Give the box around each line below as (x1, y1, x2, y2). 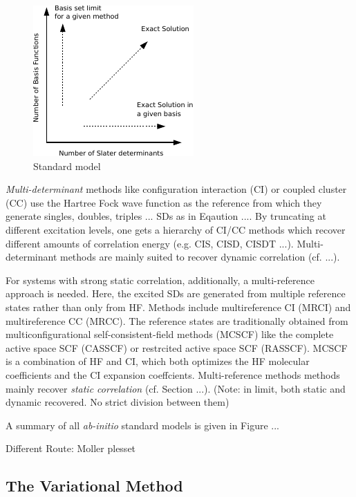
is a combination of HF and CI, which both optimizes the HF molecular (6, 354, 310, 368)
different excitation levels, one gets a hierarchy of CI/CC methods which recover (6, 222, 346, 236)
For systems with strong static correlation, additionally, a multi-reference (6, 272, 315, 287)
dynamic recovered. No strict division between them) (6, 395, 229, 409)
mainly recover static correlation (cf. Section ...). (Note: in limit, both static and (6, 381, 346, 395)
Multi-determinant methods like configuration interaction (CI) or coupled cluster (6, 182, 347, 196)
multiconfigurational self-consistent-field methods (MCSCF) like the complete (6, 327, 334, 341)
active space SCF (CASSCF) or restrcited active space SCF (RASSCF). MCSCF (6, 340, 348, 355)
